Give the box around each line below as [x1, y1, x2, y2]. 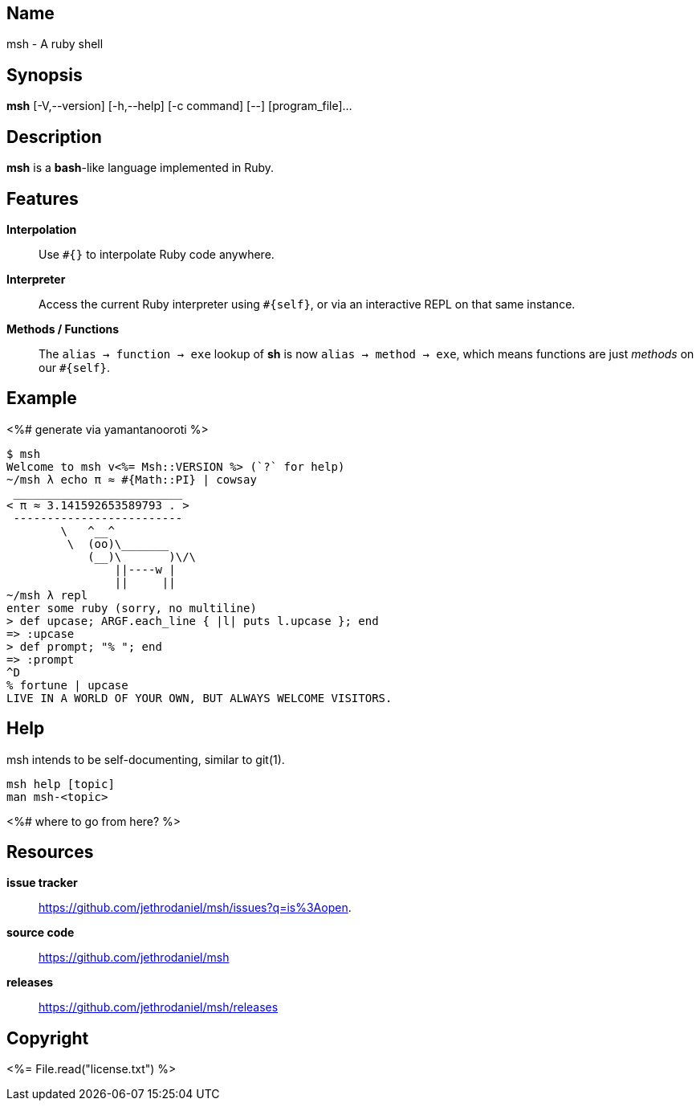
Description [6, 126, 102, 147]
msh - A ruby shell [6, 37, 104, 51]
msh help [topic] [6, 777, 115, 790]
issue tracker [6, 876, 78, 890]
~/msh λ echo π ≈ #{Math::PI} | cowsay [6, 472, 257, 486]
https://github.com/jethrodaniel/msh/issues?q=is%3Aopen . [39, 901, 352, 915]
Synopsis [6, 64, 83, 85]
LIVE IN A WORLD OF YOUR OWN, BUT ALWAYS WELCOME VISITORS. [6, 691, 393, 705]
